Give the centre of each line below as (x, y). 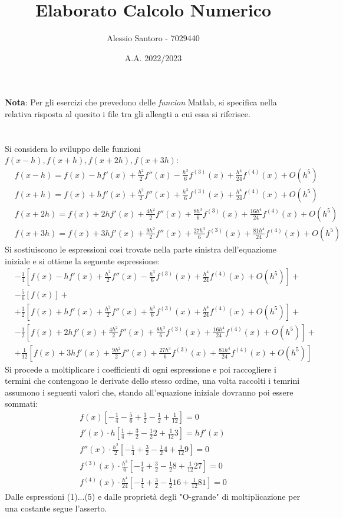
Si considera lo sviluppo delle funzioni (73, 148)
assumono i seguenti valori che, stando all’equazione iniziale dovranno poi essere (149, 392)
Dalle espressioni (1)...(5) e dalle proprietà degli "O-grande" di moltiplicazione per (153, 497)
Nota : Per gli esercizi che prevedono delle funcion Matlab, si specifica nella (141, 102)
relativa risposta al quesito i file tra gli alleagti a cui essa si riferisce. (128, 113)
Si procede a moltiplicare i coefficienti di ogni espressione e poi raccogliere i (141, 369)
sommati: (22, 404)
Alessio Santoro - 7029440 (153, 38)
